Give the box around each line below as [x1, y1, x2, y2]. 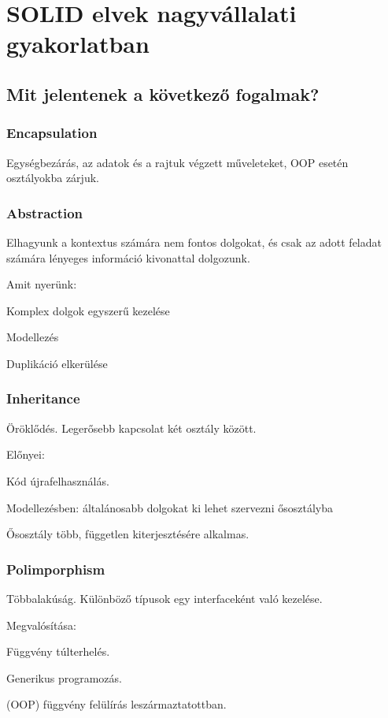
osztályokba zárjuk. [6, 169, 99, 186]
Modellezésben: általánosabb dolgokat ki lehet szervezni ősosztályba [6, 499, 333, 515]
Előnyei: [6, 446, 45, 463]
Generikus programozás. [6, 669, 122, 686]
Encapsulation [6, 123, 98, 143]
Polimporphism [6, 559, 105, 578]
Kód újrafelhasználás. [6, 472, 109, 489]
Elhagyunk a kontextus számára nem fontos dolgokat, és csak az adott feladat [6, 233, 382, 250]
